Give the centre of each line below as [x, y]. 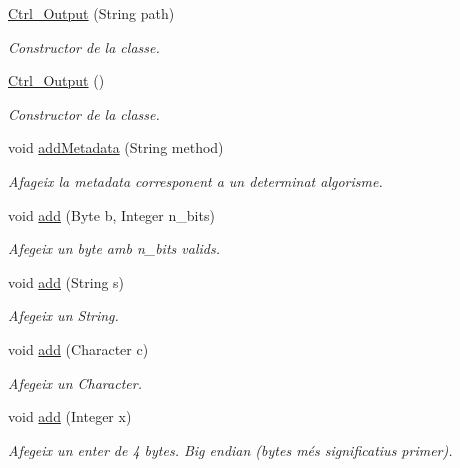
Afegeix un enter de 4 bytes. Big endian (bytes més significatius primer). [230, 449]
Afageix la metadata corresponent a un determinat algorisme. [195, 180]
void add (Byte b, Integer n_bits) [111, 214]
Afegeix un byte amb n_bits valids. [114, 248]
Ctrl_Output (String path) [91, 13]
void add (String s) [66, 281]
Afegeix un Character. [75, 382]
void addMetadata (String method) [116, 147]
